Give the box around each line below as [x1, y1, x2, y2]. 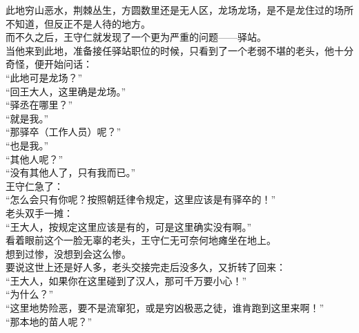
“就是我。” [6, 111, 49, 125]
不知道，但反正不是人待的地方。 [6, 16, 151, 30]
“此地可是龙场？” [6, 70, 83, 84]
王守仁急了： [6, 178, 64, 193]
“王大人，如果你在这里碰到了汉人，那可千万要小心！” [6, 273, 247, 287]
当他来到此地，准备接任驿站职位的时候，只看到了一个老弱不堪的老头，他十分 [6, 43, 353, 57]
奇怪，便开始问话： [6, 57, 93, 71]
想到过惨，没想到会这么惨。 [6, 246, 131, 260]
